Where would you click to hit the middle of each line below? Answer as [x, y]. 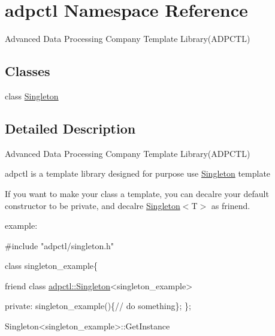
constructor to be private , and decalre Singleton [93, 205]
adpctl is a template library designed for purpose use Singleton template [138, 173]
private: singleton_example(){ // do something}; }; [98, 306]
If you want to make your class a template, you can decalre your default [137, 193]
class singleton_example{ [52, 266]
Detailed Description [70, 128]
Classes [28, 71]
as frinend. [231, 205]
